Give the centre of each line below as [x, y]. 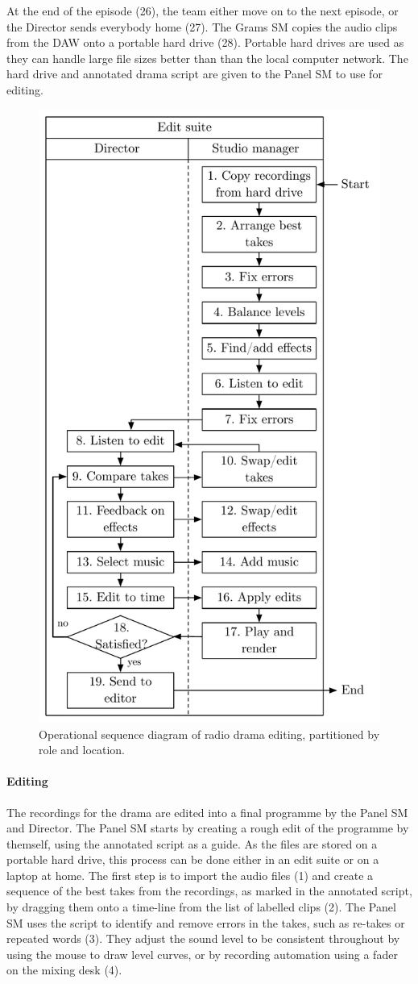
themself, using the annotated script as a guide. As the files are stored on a [192, 843]
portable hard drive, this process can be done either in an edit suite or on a [193, 859]
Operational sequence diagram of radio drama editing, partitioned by [209, 734]
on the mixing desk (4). [64, 970]
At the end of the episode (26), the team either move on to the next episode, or [203, 10]
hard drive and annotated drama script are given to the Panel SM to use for [195, 74]
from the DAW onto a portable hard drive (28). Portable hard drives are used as [205, 42]
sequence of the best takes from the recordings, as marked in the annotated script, [209, 891]
